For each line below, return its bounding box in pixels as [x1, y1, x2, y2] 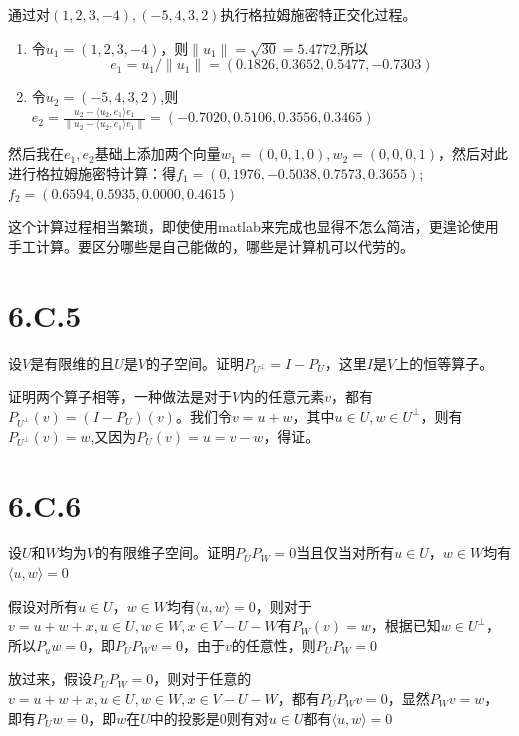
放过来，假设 [8, 668, 92, 689]
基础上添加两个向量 [94, 143, 221, 164]
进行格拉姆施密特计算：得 [8, 163, 176, 183]
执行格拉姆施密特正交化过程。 [220, 4, 417, 24]
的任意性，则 [231, 634, 316, 655]
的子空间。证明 [145, 352, 244, 373]
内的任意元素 [240, 386, 325, 407]
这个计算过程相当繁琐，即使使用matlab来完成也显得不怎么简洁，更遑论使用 [8, 216, 499, 237]
